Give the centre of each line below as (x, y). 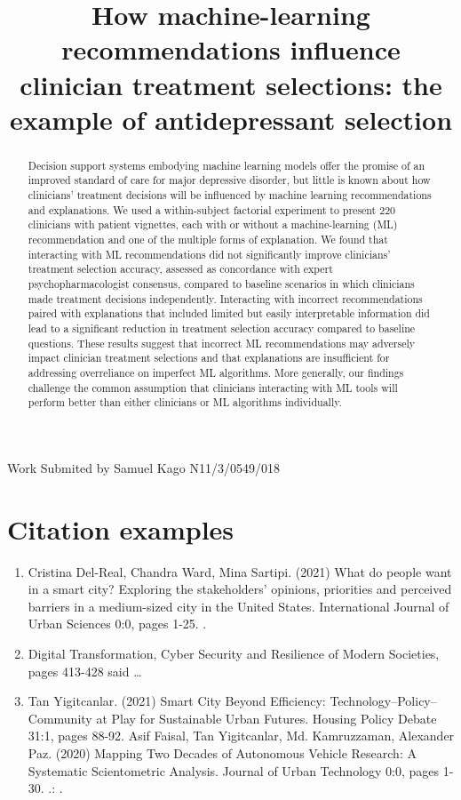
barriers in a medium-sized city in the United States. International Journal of (238, 606)
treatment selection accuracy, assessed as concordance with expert (180, 269)
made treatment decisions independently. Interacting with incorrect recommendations (225, 298)
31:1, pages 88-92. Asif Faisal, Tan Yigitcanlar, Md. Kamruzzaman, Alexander (241, 736)
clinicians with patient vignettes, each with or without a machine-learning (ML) (213, 224)
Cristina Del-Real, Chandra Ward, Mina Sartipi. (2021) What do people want (240, 571)
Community (60, 718)
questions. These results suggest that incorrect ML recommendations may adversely (222, 343)
